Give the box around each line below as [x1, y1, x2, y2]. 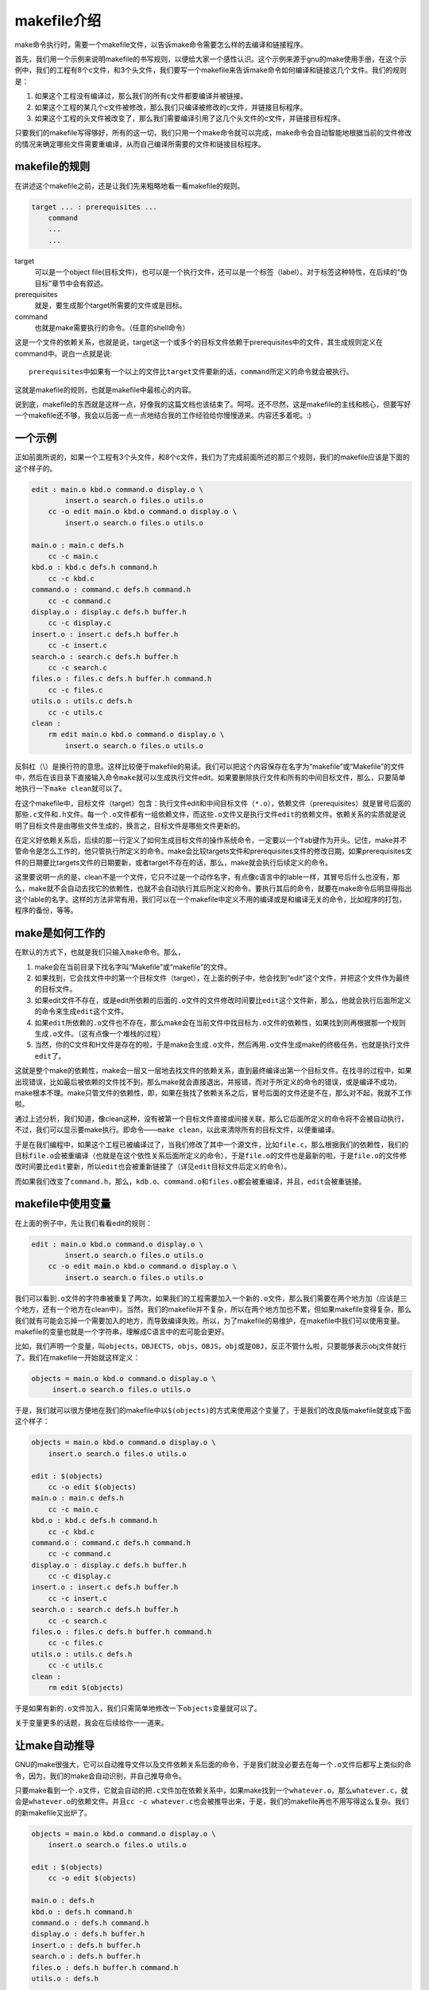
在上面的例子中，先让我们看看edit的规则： [14, 1218, 153, 1227]
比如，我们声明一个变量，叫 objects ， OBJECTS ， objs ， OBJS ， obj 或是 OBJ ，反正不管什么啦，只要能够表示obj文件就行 [14, 1341, 407, 1351]
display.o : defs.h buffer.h [31, 1930, 145, 1938]
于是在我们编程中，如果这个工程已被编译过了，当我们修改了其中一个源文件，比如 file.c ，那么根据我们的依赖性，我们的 [14, 1139, 409, 1149]
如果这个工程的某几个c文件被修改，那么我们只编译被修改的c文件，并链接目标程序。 [34, 102, 307, 111]
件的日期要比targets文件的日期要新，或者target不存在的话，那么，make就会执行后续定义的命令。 [14, 857, 333, 867]
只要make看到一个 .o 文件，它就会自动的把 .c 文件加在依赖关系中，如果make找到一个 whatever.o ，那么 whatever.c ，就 [14, 1785, 408, 1795]
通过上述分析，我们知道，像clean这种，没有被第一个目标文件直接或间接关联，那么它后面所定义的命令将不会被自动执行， [14, 1114, 408, 1123]
